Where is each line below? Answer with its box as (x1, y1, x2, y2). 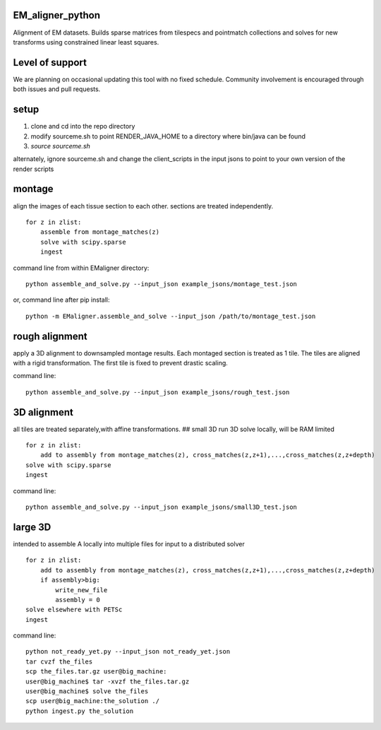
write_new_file (55, 586, 108, 594)
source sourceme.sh (30, 141, 91, 150)
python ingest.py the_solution (25, 707, 134, 715)
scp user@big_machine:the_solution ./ (25, 697, 160, 705)
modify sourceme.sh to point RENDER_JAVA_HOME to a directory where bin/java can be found (30, 131, 306, 141)
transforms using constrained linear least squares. (13, 37, 159, 46)
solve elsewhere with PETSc (25, 606, 123, 614)
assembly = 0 (55, 596, 100, 604)
